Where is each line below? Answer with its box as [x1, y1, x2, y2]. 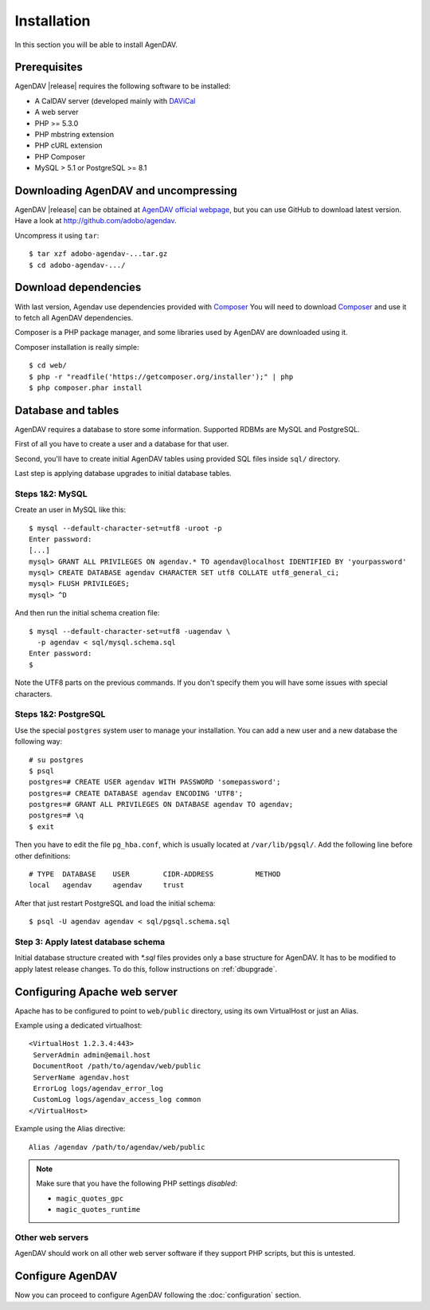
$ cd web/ [29, 361, 67, 370]
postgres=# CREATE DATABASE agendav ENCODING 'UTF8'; [29, 789, 243, 797]
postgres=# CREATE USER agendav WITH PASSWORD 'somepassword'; [29, 777, 281, 787]
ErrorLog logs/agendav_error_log [33, 1084, 163, 1092]
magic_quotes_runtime [56, 1205, 141, 1214]
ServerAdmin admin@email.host [33, 1050, 151, 1060]
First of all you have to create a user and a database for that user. [14, 439, 229, 449]
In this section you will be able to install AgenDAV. [14, 40, 178, 49]
